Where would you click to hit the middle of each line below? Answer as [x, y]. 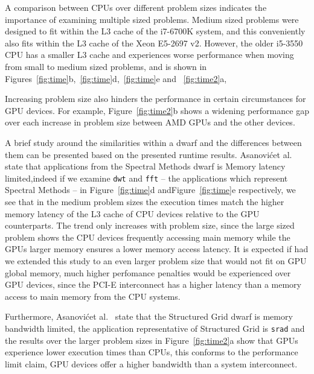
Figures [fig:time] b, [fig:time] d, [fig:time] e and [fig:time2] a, [116, 78]
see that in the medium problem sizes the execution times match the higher [145, 201]
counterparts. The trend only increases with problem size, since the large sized [150, 225]
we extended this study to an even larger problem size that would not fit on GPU [156, 260]
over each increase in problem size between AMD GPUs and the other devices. [150, 122]
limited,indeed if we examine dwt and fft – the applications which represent [146, 178]
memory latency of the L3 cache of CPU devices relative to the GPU [132, 213]
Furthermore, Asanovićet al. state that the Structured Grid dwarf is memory [149, 316]
